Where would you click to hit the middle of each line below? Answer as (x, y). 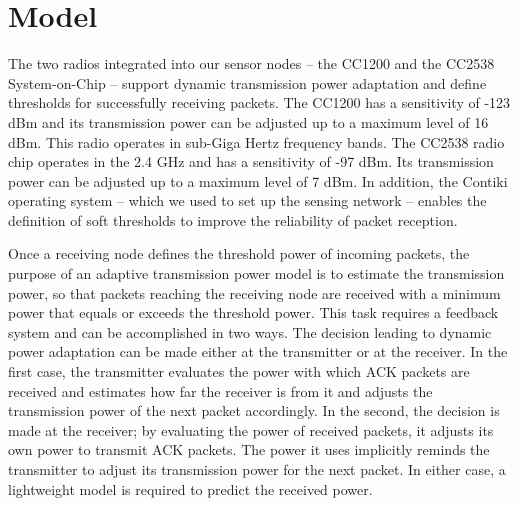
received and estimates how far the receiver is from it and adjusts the (220, 390)
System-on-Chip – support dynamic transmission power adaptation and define (247, 82)
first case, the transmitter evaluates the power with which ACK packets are (239, 371)
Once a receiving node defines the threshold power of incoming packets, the (239, 253)
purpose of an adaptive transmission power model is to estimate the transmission (256, 273)
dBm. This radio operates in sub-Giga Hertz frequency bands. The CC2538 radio (256, 141)
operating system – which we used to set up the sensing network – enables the (247, 200)
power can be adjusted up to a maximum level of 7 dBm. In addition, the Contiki (258, 180)
